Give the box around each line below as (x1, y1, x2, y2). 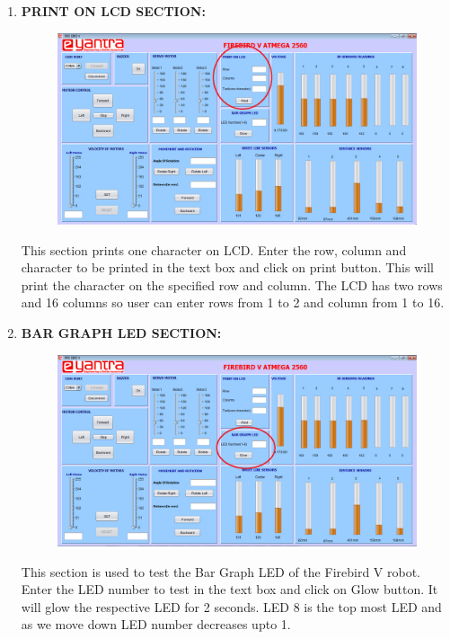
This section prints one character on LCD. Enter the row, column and (21, 240, 407, 259)
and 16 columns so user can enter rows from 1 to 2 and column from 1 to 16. (21, 293, 445, 312)
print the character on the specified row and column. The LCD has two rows (21, 275, 443, 294)
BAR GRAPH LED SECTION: (21, 323, 222, 342)
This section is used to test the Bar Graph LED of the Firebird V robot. (21, 562, 421, 581)
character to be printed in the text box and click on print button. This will (21, 258, 434, 277)
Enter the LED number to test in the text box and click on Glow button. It (21, 580, 438, 599)
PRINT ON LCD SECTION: (21, 2, 206, 20)
